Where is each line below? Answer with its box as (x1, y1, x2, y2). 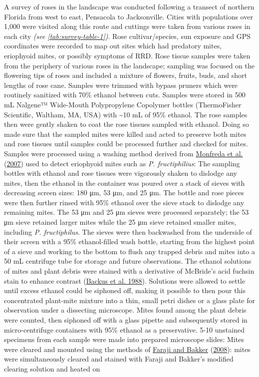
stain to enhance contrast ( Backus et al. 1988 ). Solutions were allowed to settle (4, 275, 246, 286)
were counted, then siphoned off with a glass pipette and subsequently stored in (4, 315, 248, 325)
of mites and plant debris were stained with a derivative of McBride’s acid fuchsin (4, 266, 255, 276)
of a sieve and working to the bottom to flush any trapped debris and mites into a (4, 246, 255, 256)
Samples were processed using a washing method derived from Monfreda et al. (4, 148, 243, 158)
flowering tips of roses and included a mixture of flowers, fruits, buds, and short (4, 70, 247, 80)
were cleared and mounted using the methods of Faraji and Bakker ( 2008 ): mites (4, 344, 251, 354)
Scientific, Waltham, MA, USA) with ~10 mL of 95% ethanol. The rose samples (4, 109, 248, 119)
